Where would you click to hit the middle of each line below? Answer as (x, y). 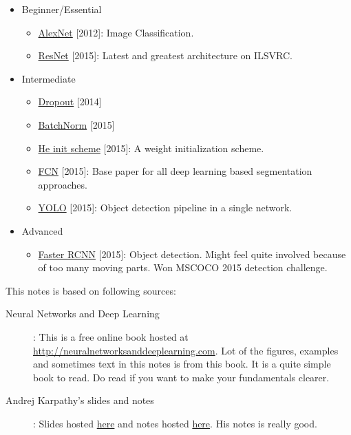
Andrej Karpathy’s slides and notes (80, 400)
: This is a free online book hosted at (111, 336)
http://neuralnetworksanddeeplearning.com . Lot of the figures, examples (186, 350)
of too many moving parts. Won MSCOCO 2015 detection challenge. (183, 267)
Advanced (42, 230)
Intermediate (49, 78)
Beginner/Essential (62, 9)
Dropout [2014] (70, 102)
